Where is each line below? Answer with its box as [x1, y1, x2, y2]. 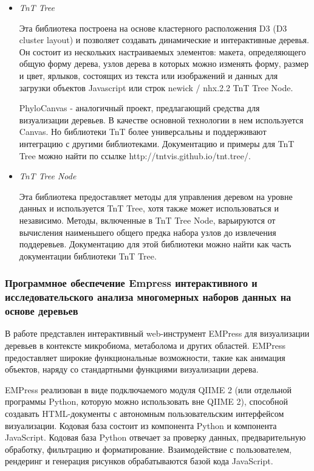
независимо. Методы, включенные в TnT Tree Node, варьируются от [19, 213, 276, 226]
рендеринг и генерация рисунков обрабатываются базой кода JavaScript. [5, 455, 273, 467]
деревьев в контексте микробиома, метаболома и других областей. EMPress [5, 339, 285, 351]
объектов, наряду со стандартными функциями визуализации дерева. [5, 363, 259, 376]
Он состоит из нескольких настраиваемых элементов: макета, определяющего [19, 45, 306, 58]
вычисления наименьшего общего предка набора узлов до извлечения [19, 225, 276, 238]
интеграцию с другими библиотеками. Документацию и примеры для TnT [19, 137, 295, 150]
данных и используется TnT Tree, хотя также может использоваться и [19, 202, 279, 215]
